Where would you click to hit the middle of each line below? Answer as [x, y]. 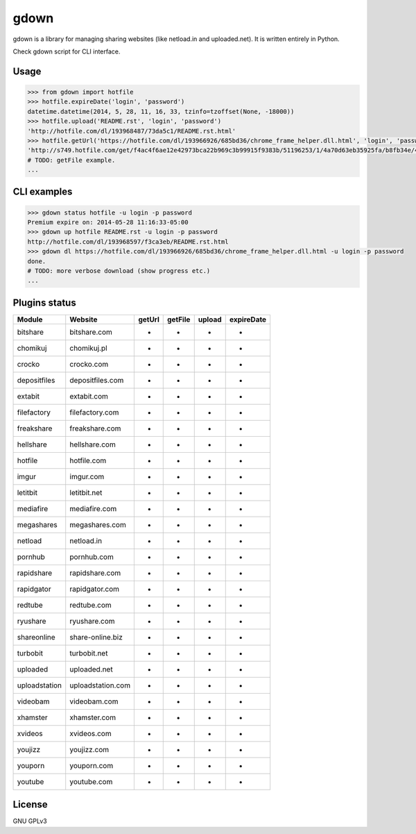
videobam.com [94, 701]
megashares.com [98, 524]
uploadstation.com [100, 685]
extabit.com [89, 396]
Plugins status [44, 302]
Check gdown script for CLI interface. [67, 51]
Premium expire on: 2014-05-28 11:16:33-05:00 [108, 223]
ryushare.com [92, 621]
